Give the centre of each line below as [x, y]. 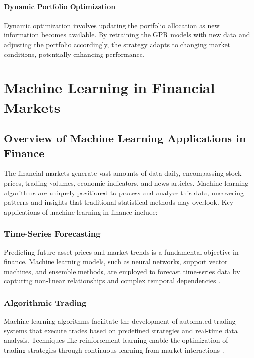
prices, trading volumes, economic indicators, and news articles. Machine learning [126, 182]
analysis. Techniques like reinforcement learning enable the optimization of [116, 340]
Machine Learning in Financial [110, 88]
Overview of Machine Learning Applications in [125, 138]
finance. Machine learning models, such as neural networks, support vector [116, 262]
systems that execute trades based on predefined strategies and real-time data [121, 330]
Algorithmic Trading [45, 302]
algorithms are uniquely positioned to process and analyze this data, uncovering [124, 192]
